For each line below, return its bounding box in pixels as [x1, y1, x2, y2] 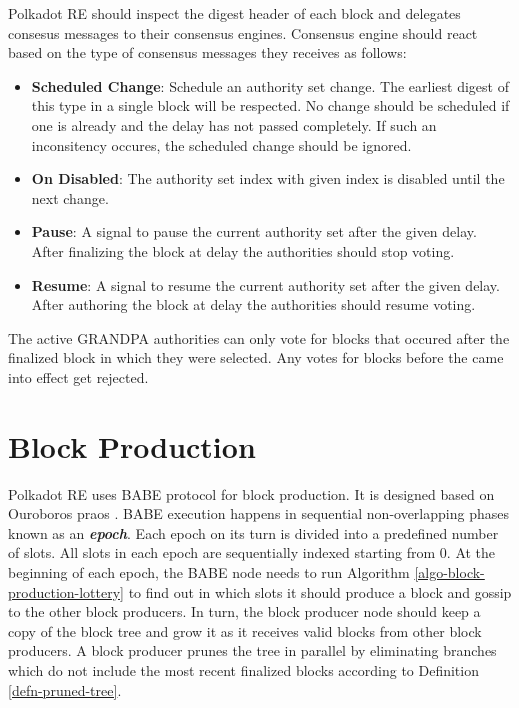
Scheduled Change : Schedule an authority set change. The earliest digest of [31, 75, 509, 96]
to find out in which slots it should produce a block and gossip [128, 581, 512, 602]
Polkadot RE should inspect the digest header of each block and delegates [8, 3, 461, 23]
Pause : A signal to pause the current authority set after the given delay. [31, 221, 477, 242]
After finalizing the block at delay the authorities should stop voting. [31, 240, 455, 261]
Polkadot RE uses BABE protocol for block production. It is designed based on [8, 483, 495, 504]
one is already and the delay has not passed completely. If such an [31, 114, 437, 135]
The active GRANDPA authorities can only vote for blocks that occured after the [8, 327, 510, 348]
